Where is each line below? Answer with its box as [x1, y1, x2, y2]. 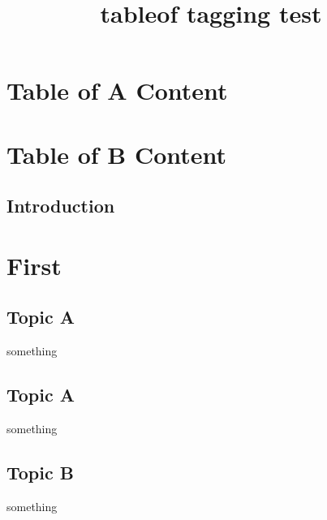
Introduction [6, 193, 115, 218]
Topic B [6, 460, 74, 485]
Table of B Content [6, 137, 227, 170]
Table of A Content [6, 74, 228, 107]
